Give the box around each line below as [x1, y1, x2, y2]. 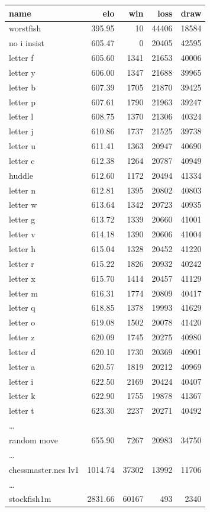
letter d [9, 345, 36, 358]
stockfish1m [9, 492, 51, 505]
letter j [9, 125, 34, 137]
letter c [9, 154, 35, 166]
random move [9, 433, 58, 446]
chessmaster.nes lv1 [9, 463, 79, 475]
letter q [9, 301, 35, 314]
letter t [9, 404, 34, 417]
